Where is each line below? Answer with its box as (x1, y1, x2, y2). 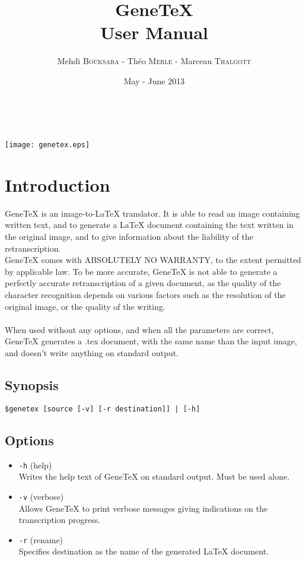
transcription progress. (18, 514, 101, 526)
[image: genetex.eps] (5, 141, 90, 150)
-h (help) (18, 458, 52, 471)
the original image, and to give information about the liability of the (5, 230, 253, 243)
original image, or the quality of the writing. (5, 300, 165, 312)
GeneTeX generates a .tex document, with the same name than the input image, (5, 335, 297, 347)
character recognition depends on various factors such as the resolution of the (5, 289, 286, 301)
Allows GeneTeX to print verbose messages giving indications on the (18, 502, 268, 514)
